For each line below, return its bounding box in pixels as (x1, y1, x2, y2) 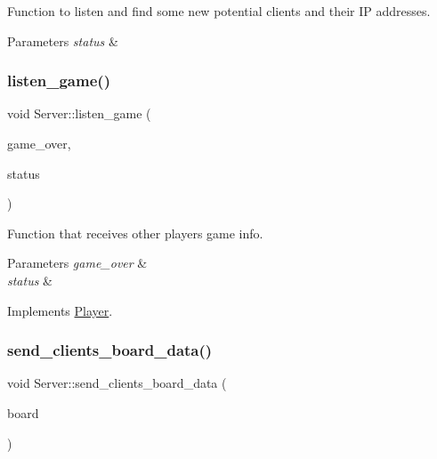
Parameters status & (7, 31, 118, 50)
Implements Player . (7, 301, 113, 319)
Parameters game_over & (7, 254, 148, 272)
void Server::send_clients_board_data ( (7, 374, 227, 392)
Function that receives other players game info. (7, 223, 263, 242)
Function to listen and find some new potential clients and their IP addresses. (7, 2, 431, 20)
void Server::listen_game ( (7, 104, 151, 123)
